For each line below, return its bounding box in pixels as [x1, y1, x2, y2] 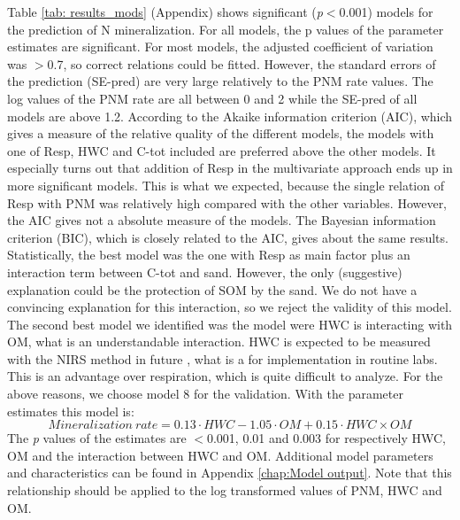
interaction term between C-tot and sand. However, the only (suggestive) [7, 262, 402, 281]
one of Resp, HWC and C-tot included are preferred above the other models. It [7, 141, 436, 159]
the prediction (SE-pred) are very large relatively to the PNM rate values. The [7, 72, 433, 90]
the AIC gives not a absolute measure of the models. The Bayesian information [7, 211, 436, 229]
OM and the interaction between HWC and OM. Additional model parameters [7, 446, 433, 464]
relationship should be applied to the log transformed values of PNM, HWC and [7, 481, 442, 500]
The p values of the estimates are [7, 429, 187, 447]
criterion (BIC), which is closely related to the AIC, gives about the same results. [7, 228, 448, 246]
